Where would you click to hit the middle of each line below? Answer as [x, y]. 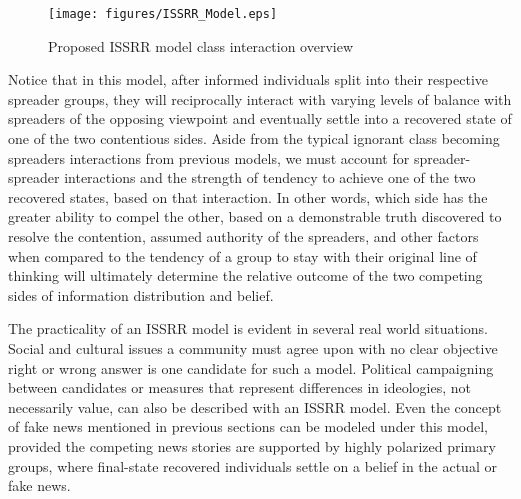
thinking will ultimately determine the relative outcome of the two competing [245, 275]
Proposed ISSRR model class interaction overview [201, 45]
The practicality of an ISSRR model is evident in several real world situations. [248, 328]
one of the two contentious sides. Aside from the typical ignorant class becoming [254, 138]
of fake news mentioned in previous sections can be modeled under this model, [248, 426]
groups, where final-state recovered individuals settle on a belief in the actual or [252, 465]
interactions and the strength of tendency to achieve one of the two [270, 177]
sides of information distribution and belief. [141, 294]
